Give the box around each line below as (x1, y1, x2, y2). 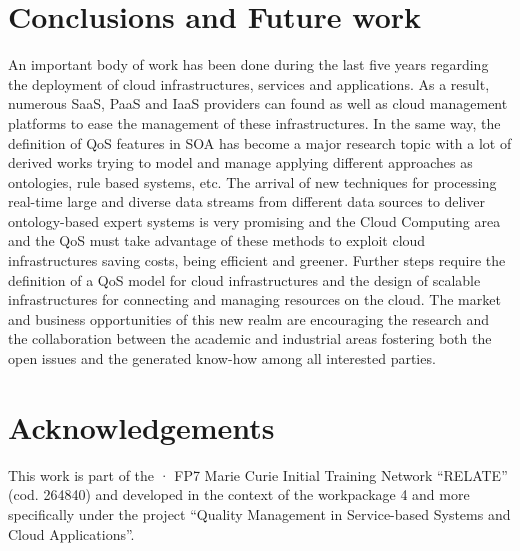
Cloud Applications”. (8, 523, 135, 544)
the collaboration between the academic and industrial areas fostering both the (8, 328, 492, 349)
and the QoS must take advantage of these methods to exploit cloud (8, 230, 426, 251)
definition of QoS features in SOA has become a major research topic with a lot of (8, 132, 512, 153)
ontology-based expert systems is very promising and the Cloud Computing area (8, 210, 501, 231)
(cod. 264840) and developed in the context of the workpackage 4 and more (8, 484, 470, 505)
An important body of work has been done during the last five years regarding (8, 54, 489, 75)
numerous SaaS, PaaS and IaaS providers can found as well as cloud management (8, 93, 508, 114)
